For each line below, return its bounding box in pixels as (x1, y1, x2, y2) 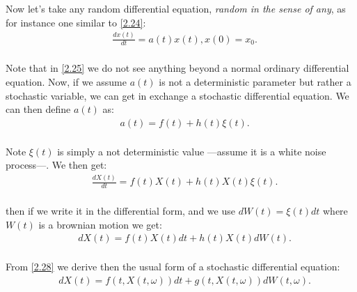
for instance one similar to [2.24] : (6, 15, 146, 29)
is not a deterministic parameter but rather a (159, 74, 351, 89)
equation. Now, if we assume (6, 74, 127, 89)
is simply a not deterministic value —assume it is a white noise (57, 144, 326, 158)
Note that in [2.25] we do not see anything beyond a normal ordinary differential (6, 61, 349, 75)
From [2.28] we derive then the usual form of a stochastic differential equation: (6, 259, 340, 274)
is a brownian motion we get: (38, 217, 162, 231)
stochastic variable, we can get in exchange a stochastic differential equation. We (6, 88, 349, 102)
